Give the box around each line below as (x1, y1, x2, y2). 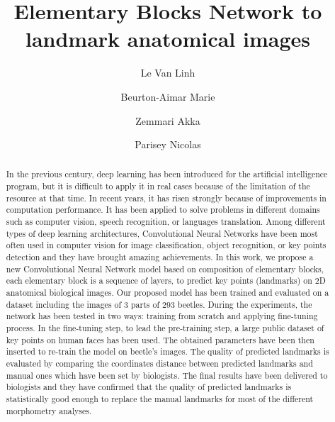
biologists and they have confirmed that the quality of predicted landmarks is (6, 381, 292, 393)
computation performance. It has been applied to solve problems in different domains (6, 204, 320, 216)
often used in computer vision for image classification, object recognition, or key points (6, 239, 327, 251)
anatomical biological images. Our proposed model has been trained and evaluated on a (6, 287, 329, 299)
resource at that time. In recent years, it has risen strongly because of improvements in (6, 191, 327, 204)
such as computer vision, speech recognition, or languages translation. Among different (6, 216, 326, 228)
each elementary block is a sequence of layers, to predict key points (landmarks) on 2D (6, 274, 326, 287)
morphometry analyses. (6, 404, 92, 416)
